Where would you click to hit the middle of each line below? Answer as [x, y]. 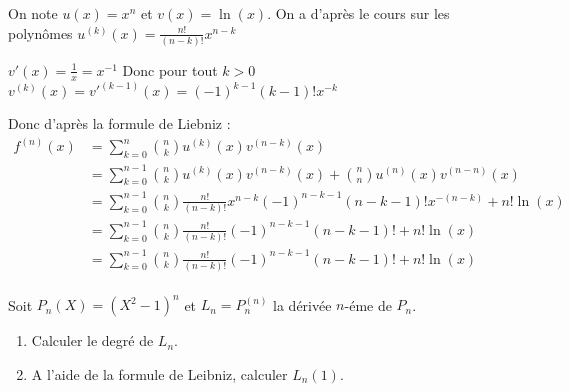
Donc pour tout [170, 69]
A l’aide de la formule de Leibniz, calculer [159, 374]
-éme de [368, 304]
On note [33, 13]
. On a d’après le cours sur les [358, 13]
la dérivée [302, 304]
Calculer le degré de [92, 340]
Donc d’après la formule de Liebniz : [119, 123]
